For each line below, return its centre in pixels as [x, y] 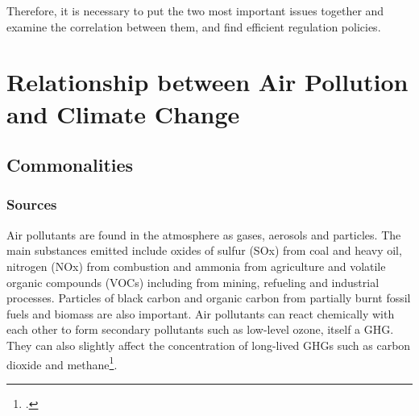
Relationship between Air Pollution [207, 82]
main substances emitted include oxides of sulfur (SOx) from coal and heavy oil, [204, 250]
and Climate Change [123, 113]
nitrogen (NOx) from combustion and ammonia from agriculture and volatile [196, 266]
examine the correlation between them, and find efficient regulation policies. [194, 26]
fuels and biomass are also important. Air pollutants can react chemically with [201, 313]
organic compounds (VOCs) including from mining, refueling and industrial [193, 282]
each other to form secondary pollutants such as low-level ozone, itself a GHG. [200, 329]
